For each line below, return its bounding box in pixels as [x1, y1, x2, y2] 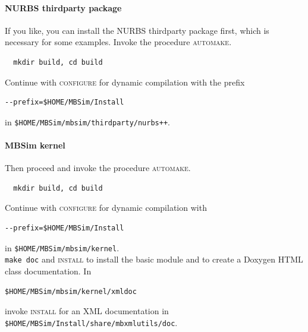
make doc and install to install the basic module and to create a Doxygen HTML [5, 253, 303, 265]
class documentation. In [5, 264, 92, 277]
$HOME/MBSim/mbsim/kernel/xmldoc [5, 287, 137, 296]
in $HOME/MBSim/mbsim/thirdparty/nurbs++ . [5, 115, 170, 128]
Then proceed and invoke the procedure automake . [5, 162, 191, 174]
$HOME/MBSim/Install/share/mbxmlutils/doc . [5, 316, 178, 328]
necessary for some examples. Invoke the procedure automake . [5, 36, 232, 48]
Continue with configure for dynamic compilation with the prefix [5, 75, 245, 88]
